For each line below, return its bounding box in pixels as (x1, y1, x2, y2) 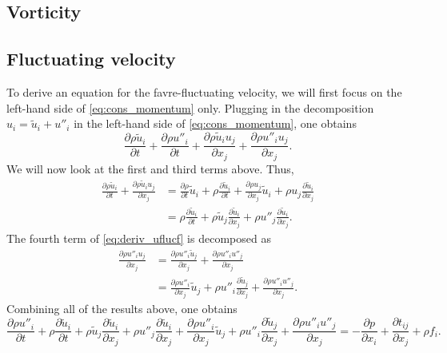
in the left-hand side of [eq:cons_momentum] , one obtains (74, 115, 357, 132)
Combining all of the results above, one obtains (6, 300, 237, 317)
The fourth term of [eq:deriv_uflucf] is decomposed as (6, 229, 271, 246)
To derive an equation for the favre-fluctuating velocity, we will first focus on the (6, 83, 402, 100)
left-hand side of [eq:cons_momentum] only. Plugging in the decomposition (6, 99, 374, 116)
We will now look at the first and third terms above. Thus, (6, 160, 294, 176)
